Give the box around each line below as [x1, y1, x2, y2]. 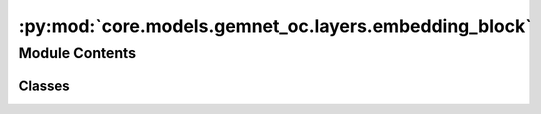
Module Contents [18, 44, 137, 62]
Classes [18, 77, 70, 94]
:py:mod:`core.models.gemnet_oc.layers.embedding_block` [18, 15, 532, 37]
